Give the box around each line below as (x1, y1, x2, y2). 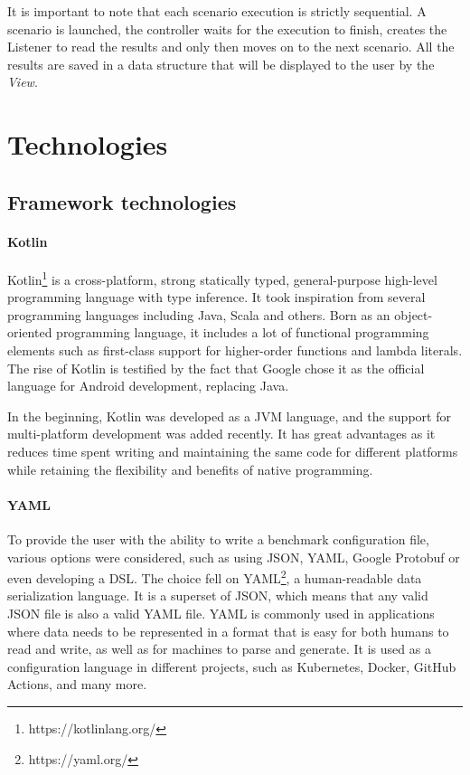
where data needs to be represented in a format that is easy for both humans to (7, 621, 449, 640)
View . (7, 72, 38, 91)
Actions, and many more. (7, 675, 147, 694)
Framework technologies (7, 187, 237, 215)
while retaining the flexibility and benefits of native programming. (7, 459, 373, 478)
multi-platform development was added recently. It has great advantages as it (7, 424, 436, 443)
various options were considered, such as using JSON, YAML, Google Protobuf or (7, 547, 460, 566)
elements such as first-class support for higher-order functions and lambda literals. (7, 340, 463, 359)
